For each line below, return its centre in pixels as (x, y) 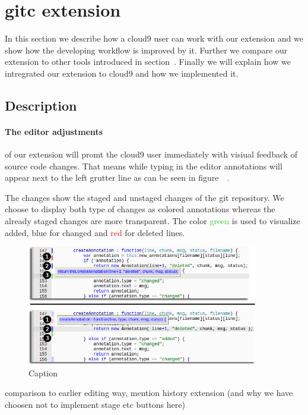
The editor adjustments (54, 131)
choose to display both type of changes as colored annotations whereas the (140, 209)
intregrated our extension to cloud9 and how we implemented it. (122, 73)
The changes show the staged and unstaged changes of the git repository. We (145, 197)
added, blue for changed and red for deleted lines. (95, 232)
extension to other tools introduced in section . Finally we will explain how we (148, 62)
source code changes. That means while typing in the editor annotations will (144, 166)
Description (41, 105)
